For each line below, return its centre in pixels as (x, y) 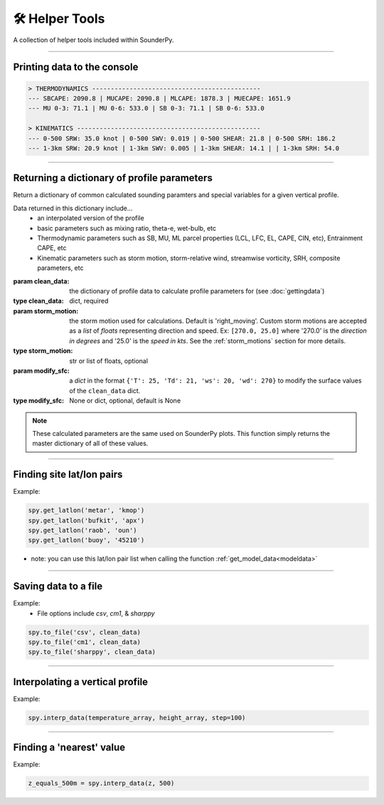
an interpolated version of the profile (91, 218)
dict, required (89, 301)
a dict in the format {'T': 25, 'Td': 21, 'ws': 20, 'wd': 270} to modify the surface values (215, 380)
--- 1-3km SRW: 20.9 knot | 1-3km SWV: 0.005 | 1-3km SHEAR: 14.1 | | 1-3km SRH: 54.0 (184, 148)
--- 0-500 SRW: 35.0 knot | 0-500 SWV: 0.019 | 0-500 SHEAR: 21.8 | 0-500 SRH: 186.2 (182, 138)
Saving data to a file (58, 587)
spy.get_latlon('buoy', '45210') (86, 540)
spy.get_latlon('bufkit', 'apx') (86, 520)
